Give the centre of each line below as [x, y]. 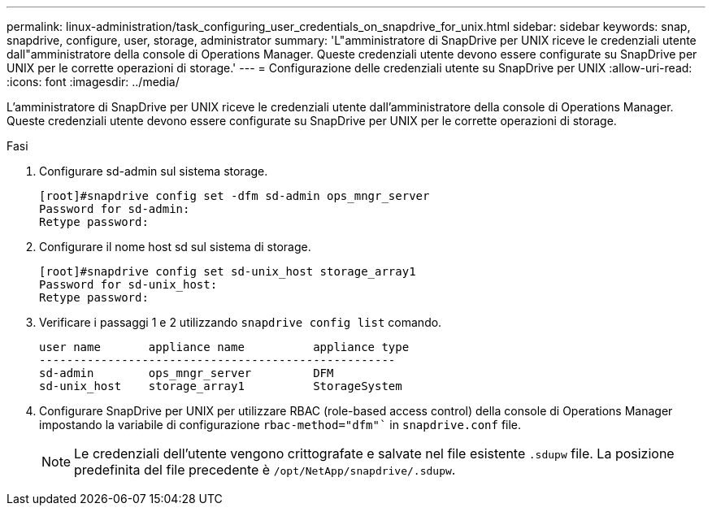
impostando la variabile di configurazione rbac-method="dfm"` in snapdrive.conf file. [280, 425]
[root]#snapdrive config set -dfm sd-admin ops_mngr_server [234, 196]
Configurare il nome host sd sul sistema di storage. [175, 247]
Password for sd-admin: [115, 209]
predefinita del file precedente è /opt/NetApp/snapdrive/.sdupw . [265, 470]
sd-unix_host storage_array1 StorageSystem [221, 386]
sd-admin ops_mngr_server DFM [187, 373]
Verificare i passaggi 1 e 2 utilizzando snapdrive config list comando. [241, 322]
